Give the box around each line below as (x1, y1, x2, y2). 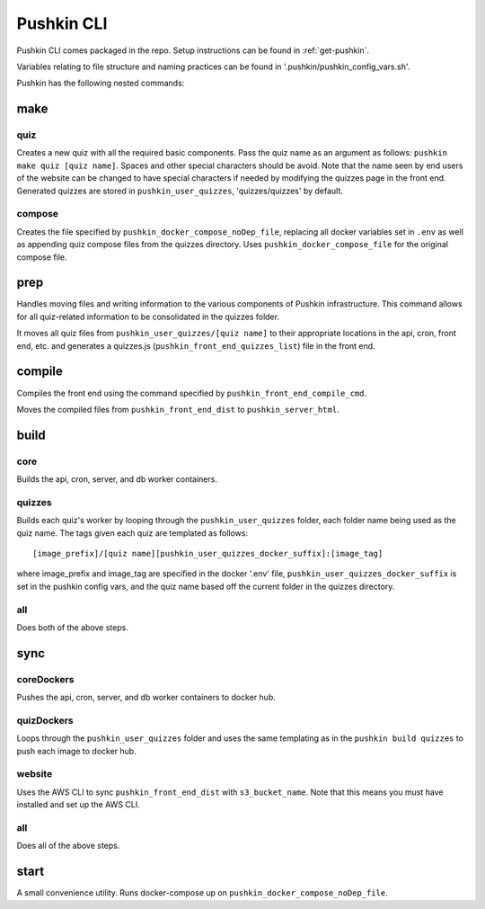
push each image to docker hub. (16, 745, 137, 756)
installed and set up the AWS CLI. (16, 799, 140, 810)
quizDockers (16, 714, 74, 726)
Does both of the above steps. (16, 621, 129, 633)
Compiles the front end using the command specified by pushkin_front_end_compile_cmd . (16, 388, 367, 398)
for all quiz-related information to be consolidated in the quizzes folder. (16, 311, 280, 322)
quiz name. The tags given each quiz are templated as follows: (16, 527, 249, 539)
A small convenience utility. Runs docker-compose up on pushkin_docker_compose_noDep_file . (16, 887, 388, 898)
